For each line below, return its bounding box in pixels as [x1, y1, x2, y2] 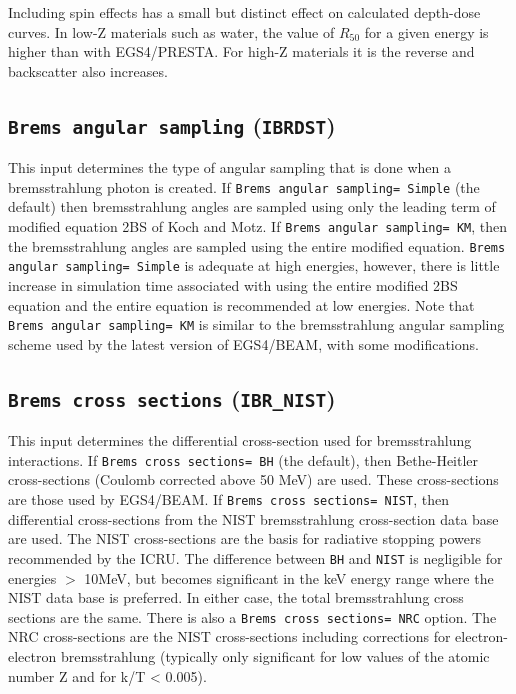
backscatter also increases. [8, 60, 168, 81]
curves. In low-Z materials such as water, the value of [8, 21, 335, 42]
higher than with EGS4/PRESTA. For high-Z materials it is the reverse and [8, 41, 475, 62]
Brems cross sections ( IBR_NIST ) [8, 382, 336, 413]
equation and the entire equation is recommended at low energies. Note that [8, 294, 475, 315]
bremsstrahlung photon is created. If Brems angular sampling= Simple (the [8, 176, 480, 197]
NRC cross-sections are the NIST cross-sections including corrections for [8, 626, 451, 647]
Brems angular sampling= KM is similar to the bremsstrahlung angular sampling [8, 314, 505, 335]
